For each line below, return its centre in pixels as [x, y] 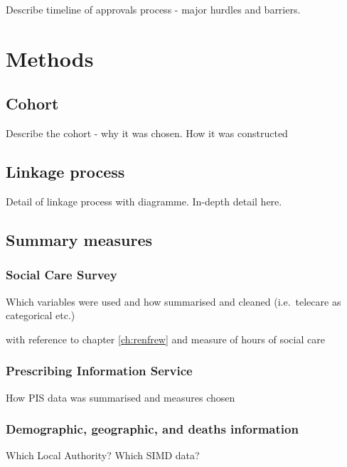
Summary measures [79, 239]
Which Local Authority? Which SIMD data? [103, 455]
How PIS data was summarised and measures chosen [121, 397]
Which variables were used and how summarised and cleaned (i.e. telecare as [173, 301]
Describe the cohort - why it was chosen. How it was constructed [147, 133]
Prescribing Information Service [99, 371]
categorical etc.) [41, 315]
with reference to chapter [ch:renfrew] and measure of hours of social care [165, 339]
